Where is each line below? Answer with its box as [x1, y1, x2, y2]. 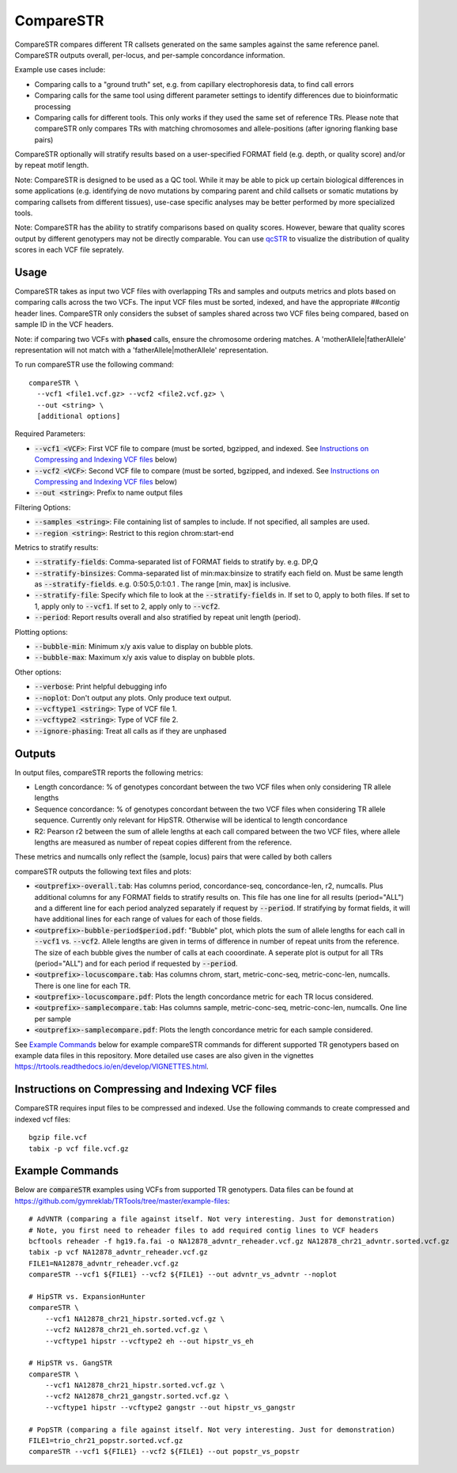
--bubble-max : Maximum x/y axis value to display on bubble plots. [34, 653, 255, 662]
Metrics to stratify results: [14, 542, 99, 552]
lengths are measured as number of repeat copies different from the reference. [34, 837, 293, 847]
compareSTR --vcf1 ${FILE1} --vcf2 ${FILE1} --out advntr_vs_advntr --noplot [28, 1270, 338, 1279]
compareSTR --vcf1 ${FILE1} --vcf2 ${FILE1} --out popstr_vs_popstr [28, 1447, 300, 1456]
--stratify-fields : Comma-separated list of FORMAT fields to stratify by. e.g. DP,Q [34, 557, 319, 567]
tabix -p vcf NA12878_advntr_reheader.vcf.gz [28, 1247, 209, 1257]
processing [34, 101, 71, 111]
